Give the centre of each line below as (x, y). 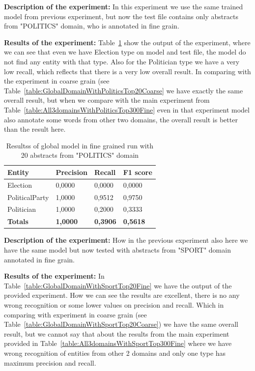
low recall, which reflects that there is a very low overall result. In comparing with (127, 71)
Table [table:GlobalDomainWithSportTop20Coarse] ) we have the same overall (121, 324)
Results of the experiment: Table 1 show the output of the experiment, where (127, 42)
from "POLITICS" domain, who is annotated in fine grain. (92, 26)
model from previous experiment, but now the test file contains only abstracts (121, 16)
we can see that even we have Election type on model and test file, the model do (125, 52)
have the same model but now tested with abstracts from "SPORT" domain (117, 249)
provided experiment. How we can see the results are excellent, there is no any (122, 295)
